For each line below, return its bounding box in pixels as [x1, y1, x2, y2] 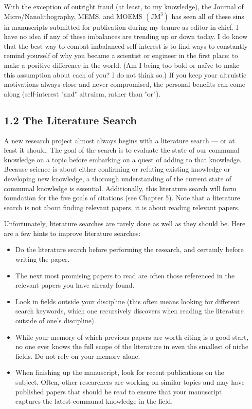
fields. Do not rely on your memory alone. [15, 351, 140, 361]
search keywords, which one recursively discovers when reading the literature [15, 306, 244, 316]
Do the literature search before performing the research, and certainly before [15, 244, 244, 254]
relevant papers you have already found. [15, 280, 135, 290]
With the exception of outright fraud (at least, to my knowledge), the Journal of [4, 1, 244, 11]
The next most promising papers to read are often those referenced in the [15, 270, 234, 280]
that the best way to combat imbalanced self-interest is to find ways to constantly [4, 40, 248, 51]
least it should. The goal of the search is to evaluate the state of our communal [4, 145, 239, 155]
